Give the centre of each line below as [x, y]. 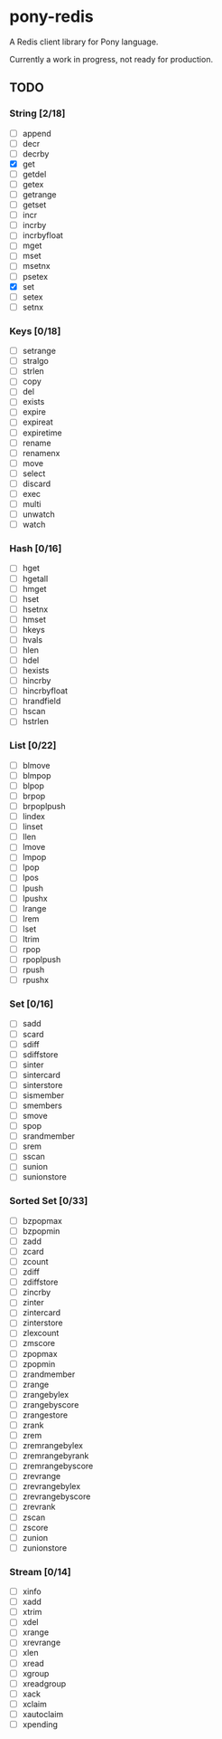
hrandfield [42, 701]
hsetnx [35, 609]
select [34, 473]
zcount [35, 1261]
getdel [34, 174]
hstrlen [36, 721]
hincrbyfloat [45, 691]
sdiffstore [40, 1054]
